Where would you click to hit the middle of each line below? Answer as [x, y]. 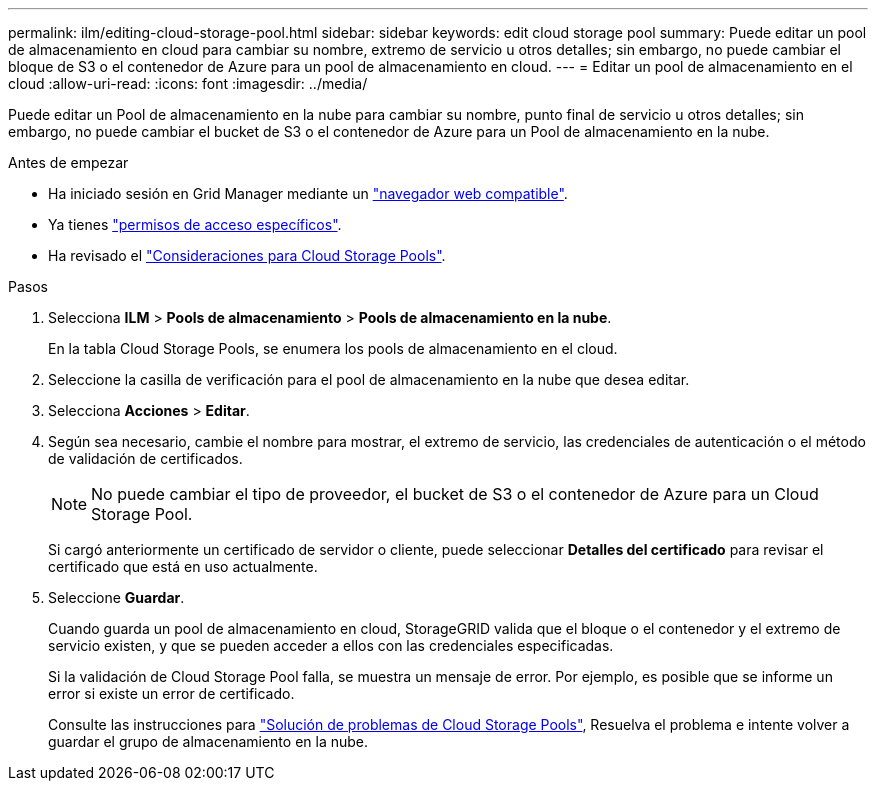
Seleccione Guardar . [116, 597]
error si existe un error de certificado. [171, 693]
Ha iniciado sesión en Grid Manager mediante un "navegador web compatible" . [308, 193]
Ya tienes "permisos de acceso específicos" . [195, 224]
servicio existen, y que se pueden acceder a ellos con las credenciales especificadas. [331, 645]
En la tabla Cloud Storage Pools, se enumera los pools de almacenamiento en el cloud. [333, 348]
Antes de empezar [68, 162]
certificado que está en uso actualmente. [183, 566]
